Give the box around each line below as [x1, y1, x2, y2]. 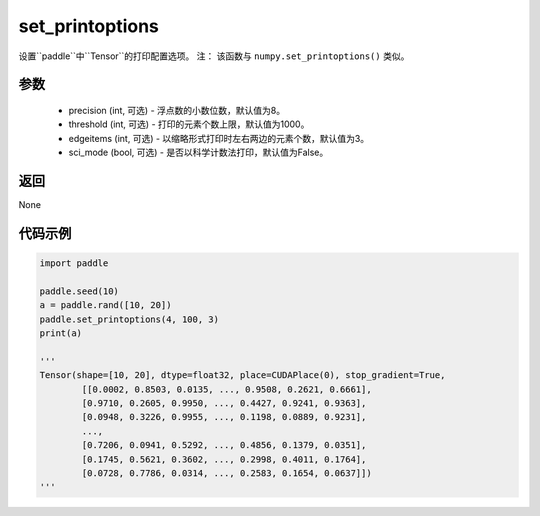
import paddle [39, 258, 109, 269]
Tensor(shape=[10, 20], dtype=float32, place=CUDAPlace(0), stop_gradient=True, [39, 370, 446, 381]
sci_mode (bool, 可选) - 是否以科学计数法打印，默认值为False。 [68, 146, 329, 159]
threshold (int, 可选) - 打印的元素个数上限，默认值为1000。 [68, 118, 310, 130]
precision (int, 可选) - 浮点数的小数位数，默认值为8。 [68, 104, 285, 116]
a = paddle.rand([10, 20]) [39, 300, 172, 311]
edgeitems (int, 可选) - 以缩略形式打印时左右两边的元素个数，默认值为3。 [68, 132, 370, 144]
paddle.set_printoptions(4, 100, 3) [39, 313, 220, 325]
